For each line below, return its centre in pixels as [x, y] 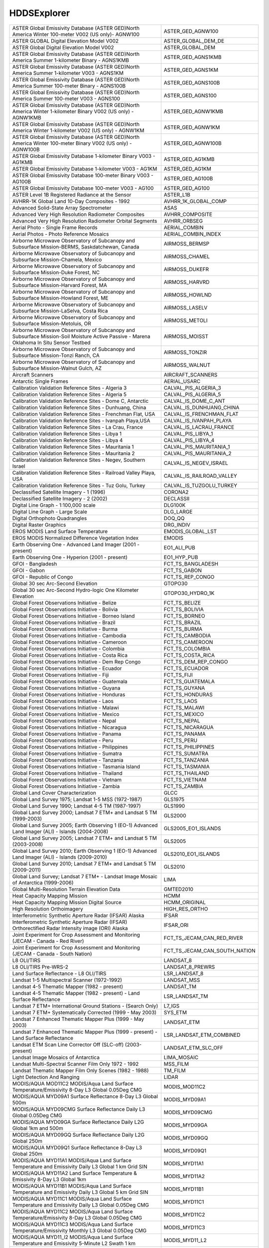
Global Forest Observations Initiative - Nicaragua [69, 727]
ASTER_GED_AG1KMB [189, 159]
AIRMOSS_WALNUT [187, 365]
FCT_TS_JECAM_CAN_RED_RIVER [203, 937]
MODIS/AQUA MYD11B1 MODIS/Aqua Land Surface [72, 1186]
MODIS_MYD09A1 [185, 1099]
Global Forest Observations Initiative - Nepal [64, 720]
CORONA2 [176, 492]
